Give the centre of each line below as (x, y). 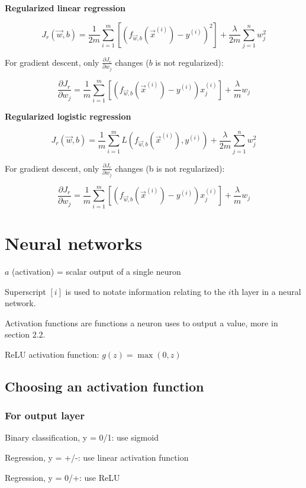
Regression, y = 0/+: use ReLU (62, 477)
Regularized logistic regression (68, 116)
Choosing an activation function (104, 386)
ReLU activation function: (52, 354)
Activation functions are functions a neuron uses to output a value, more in (141, 322)
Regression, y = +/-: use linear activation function (97, 457)
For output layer (45, 415)
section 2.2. (25, 334)
